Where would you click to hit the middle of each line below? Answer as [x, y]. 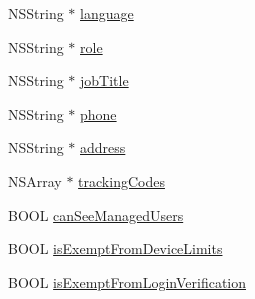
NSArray [35, 180]
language [107, 13]
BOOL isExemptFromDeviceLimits [115, 248]
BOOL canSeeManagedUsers [96, 214]
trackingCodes [121, 180]
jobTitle [104, 80]
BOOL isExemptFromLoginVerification [127, 281]
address [103, 147]
